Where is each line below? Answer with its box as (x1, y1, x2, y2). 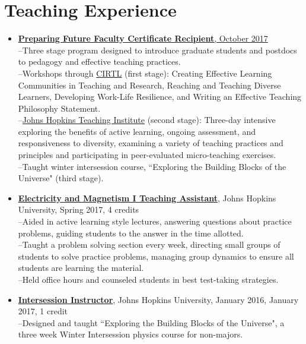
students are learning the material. (18, 261, 144, 274)
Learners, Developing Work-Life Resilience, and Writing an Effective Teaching (18, 90, 302, 103)
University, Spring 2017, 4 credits (18, 203, 139, 216)
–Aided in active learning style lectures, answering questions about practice (18, 215, 292, 228)
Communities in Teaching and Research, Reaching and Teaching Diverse (18, 78, 281, 91)
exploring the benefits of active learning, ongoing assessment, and (18, 125, 256, 137)
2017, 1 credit (18, 305, 68, 317)
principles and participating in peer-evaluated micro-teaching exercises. (18, 149, 276, 161)
